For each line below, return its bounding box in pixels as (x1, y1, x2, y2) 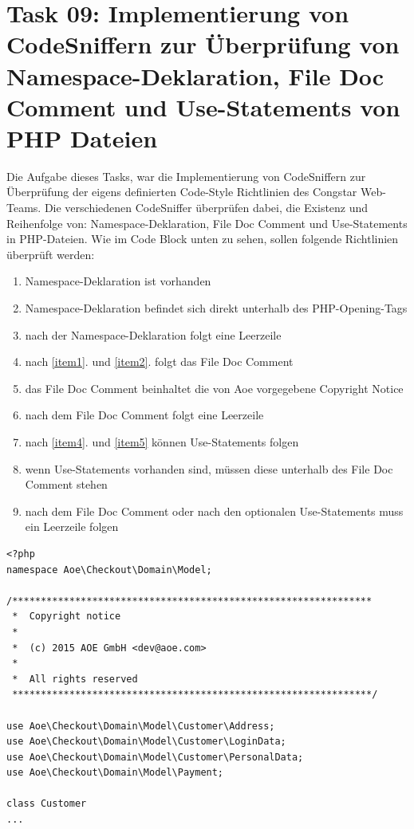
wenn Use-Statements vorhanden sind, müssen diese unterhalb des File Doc (25, 460, 393, 477)
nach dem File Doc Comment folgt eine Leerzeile (25, 407, 264, 423)
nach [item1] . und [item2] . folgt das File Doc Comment (25, 353, 294, 370)
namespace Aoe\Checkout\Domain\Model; (6, 564, 212, 576)
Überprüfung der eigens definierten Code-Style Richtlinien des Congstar (6, 183, 357, 200)
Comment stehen (25, 476, 108, 493)
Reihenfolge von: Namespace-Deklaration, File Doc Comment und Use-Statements (6, 214, 408, 231)
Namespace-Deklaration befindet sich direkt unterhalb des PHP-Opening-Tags (25, 300, 408, 316)
